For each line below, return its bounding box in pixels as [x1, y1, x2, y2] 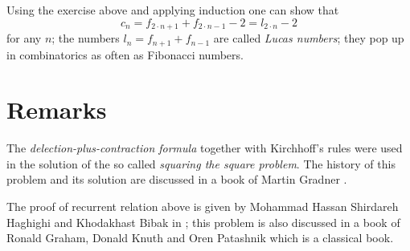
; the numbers [51, 30, 120, 47]
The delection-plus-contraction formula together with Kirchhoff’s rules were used [6, 140, 403, 156]
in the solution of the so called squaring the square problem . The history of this [6, 155, 396, 172]
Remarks [6, 93, 107, 126]
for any [6, 30, 42, 47]
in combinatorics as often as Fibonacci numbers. [6, 46, 244, 63]
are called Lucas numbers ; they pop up [213, 30, 404, 47]
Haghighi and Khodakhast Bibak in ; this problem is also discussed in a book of [6, 213, 400, 230]
